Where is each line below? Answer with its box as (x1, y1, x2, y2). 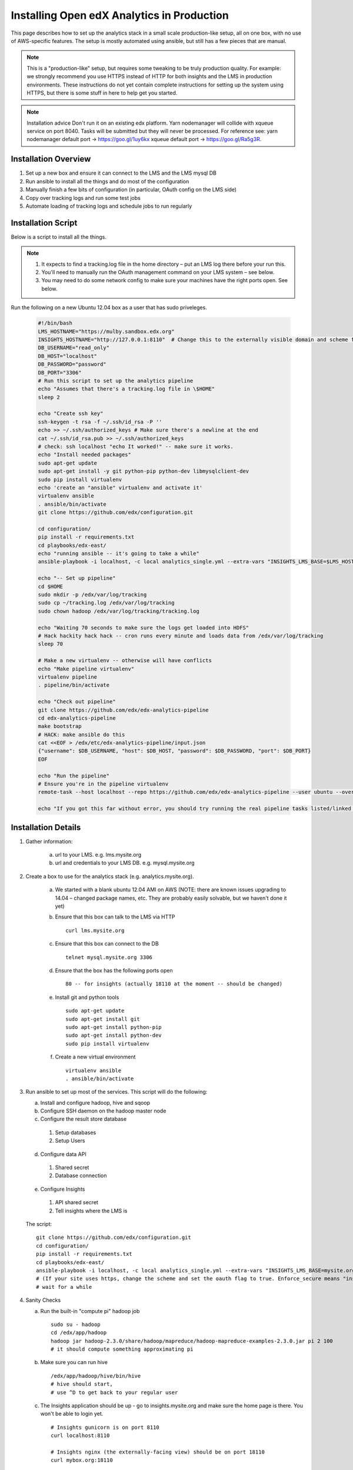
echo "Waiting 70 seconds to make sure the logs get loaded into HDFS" (38, 624, 249, 631)
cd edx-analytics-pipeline (38, 714, 116, 721)
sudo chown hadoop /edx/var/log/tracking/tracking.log (38, 607, 199, 614)
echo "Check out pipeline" (38, 699, 116, 705)
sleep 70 (38, 641, 64, 647)
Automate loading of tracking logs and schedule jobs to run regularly (25, 202, 192, 209)
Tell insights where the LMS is (55, 1207, 128, 1214)
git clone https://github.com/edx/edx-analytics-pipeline (38, 706, 209, 713)
